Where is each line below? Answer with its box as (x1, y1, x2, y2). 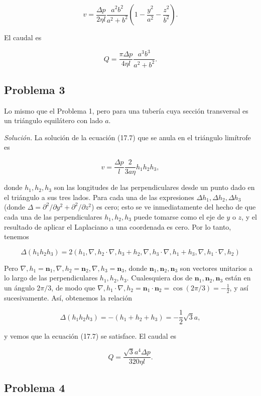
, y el (241, 211, 257, 222)
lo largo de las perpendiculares (4, 272, 98, 283)
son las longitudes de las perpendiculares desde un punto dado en (54, 182, 255, 192)
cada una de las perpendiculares (4, 211, 102, 222)
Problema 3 (4, 81, 65, 97)
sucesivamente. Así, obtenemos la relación (4, 292, 133, 303)
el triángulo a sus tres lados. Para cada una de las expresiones (4, 191, 194, 202)
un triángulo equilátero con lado (4, 115, 103, 126)
